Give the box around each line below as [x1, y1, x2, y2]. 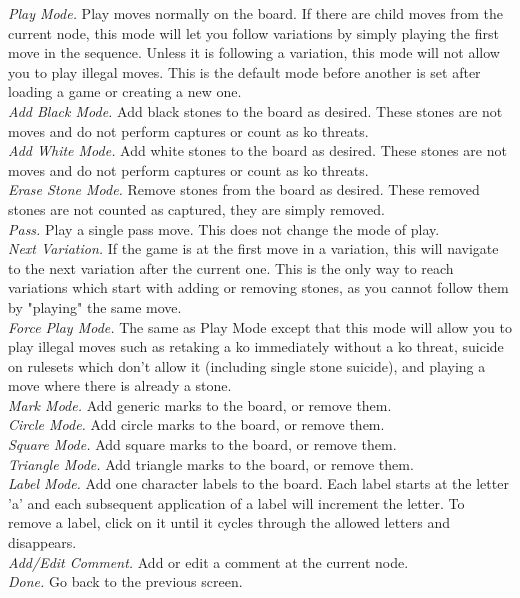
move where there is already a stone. [8, 375, 232, 396]
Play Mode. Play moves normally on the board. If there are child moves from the [8, 3, 503, 23]
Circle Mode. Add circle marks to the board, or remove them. [8, 414, 385, 435]
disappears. [8, 532, 77, 553]
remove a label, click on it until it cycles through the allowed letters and [8, 512, 451, 533]
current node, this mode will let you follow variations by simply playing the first [8, 22, 499, 43]
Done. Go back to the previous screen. [8, 571, 243, 592]
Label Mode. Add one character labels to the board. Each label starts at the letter [8, 473, 509, 494]
